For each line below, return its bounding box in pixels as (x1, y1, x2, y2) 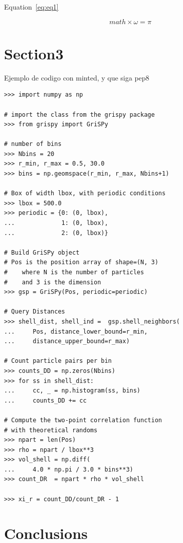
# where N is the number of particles (4, 269, 144, 276)
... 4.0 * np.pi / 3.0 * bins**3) (4, 466, 133, 473)
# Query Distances (4, 308, 65, 316)
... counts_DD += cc (4, 397, 87, 404)
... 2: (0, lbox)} (4, 229, 108, 237)
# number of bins (4, 140, 62, 148)
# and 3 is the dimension (4, 278, 101, 286)
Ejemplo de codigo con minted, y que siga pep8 (4, 72, 149, 83)
